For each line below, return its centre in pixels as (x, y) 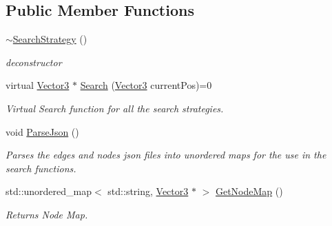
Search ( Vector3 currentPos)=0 (146, 85)
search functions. (41, 168)
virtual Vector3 (38, 85)
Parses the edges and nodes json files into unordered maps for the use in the (166, 155)
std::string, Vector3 (148, 191)
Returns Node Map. (47, 214)
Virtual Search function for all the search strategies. (115, 108)
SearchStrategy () (50, 39)
